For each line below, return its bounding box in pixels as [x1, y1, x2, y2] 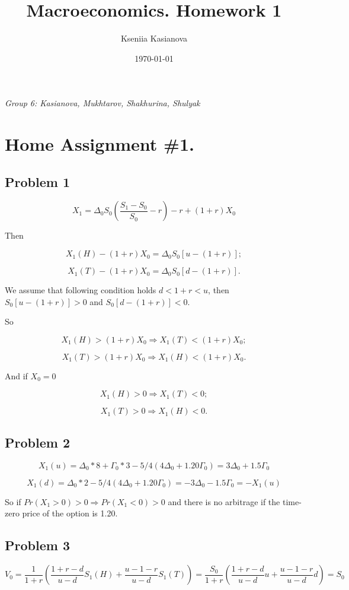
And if [5, 369, 28, 382]
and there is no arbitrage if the [168, 495, 280, 507]
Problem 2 [5, 433, 70, 451]
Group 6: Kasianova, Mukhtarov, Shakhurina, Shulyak [5, 97, 200, 109]
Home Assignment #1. [5, 132, 194, 156]
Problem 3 [5, 536, 70, 554]
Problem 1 [5, 172, 70, 191]
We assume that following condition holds [5, 284, 156, 296]
